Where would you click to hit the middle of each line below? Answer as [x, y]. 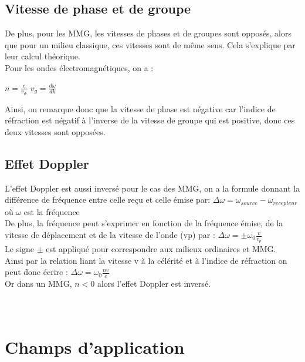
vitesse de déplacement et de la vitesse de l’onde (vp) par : [110, 235]
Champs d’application [95, 347]
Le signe [20, 249]
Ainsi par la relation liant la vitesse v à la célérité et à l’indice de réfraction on [146, 260]
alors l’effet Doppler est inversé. [154, 284]
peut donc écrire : [36, 272]
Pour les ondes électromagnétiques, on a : [79, 67]
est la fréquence [52, 211]
